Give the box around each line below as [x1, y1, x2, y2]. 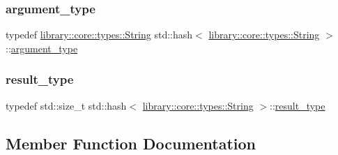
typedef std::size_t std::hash [6, 98, 127, 112]
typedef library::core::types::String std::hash [6, 27, 193, 42]
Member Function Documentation [6, 132, 256, 154]
